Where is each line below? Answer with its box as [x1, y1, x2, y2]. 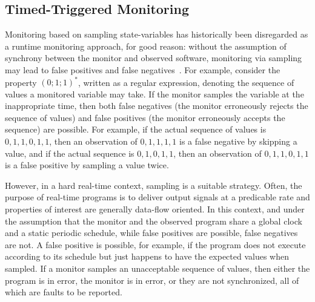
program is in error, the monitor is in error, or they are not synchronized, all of [5, 274, 299, 286]
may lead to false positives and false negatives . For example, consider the [5, 63, 280, 76]
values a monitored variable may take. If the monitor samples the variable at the [5, 87, 304, 100]
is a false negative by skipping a [179, 135, 297, 148]
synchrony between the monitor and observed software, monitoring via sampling [5, 51, 302, 64]
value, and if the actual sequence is [5, 146, 134, 159]
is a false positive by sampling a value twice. [5, 159, 169, 171]
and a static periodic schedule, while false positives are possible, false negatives [5, 226, 298, 239]
